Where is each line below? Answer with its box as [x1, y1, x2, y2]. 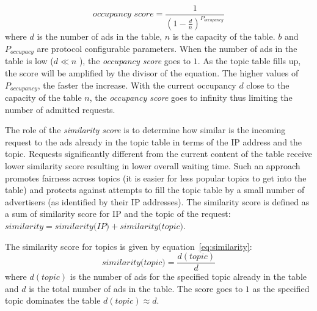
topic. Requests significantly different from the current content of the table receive [5, 147, 313, 160]
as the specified [252, 282, 310, 295]
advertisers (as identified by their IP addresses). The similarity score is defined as [5, 195, 310, 208]
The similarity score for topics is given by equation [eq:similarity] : [5, 240, 252, 252]
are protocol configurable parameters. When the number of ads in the [37, 42, 297, 54]
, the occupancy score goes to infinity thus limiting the [89, 91, 293, 104]
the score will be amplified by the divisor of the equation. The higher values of [5, 67, 299, 79]
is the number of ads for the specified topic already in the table [70, 270, 307, 283]
